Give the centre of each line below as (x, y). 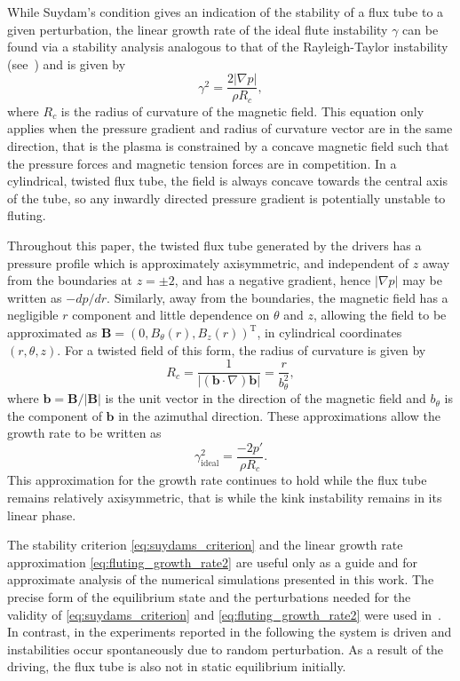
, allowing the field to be (380, 315)
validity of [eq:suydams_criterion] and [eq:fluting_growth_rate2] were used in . (224, 614)
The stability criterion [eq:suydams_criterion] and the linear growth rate (205, 545)
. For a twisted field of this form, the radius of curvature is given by (242, 349)
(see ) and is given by (67, 63)
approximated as (52, 333)
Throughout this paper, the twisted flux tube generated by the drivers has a (214, 245)
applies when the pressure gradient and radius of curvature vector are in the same (230, 128)
